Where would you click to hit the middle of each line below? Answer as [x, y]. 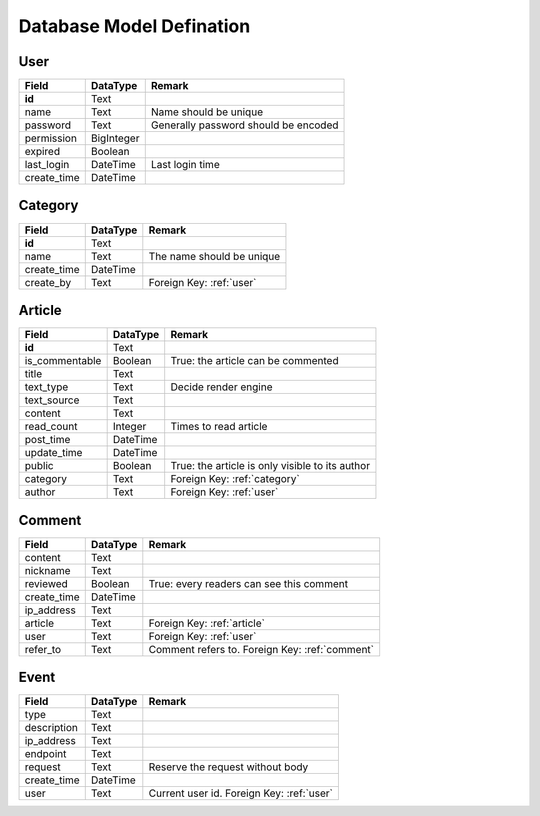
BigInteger [115, 138]
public [39, 466]
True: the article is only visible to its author [270, 466]
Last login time [185, 165]
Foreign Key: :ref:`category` [235, 479]
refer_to [43, 649]
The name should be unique [214, 256]
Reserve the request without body [228, 767]
